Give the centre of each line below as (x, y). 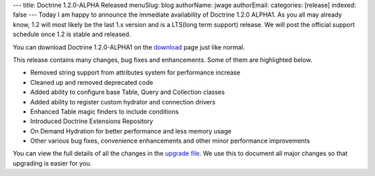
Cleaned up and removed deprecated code (92, 82)
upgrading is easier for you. (52, 163)
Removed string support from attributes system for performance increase (135, 72)
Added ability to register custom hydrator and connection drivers (123, 102)
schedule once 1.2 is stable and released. (72, 34)
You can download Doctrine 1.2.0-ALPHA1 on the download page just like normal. (129, 47)
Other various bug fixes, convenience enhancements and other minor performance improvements (170, 141)
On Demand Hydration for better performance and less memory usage (131, 131)
